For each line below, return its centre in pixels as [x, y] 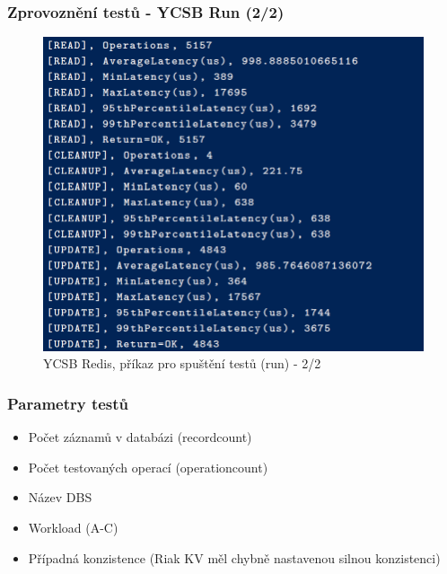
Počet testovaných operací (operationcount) [148, 467]
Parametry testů [68, 403]
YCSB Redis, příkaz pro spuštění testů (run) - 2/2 [182, 363]
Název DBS [60, 497]
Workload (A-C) [73, 528]
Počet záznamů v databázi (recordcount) [140, 437]
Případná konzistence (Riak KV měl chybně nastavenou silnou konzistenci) [234, 557]
